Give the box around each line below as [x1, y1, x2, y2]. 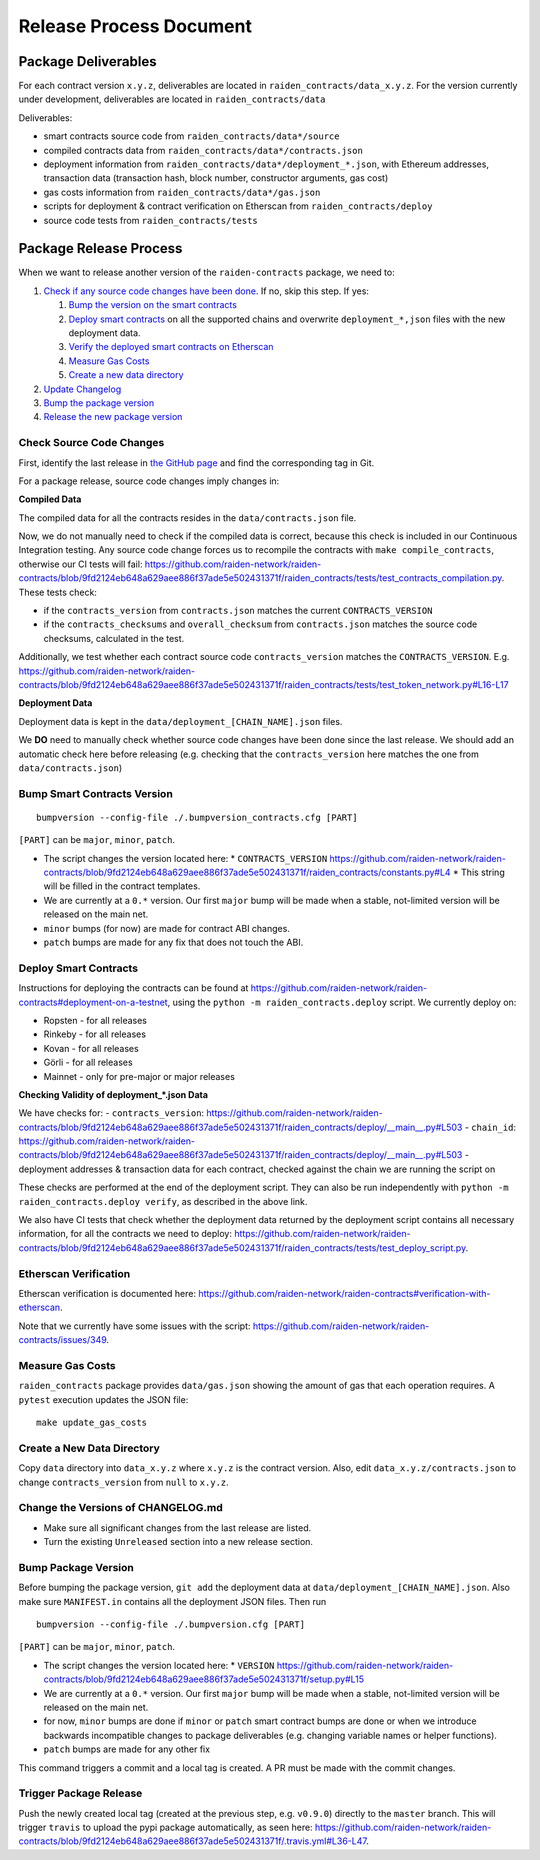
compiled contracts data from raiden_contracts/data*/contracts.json [43, 144, 364, 156]
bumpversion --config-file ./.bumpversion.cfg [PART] [36, 1619, 305, 1630]
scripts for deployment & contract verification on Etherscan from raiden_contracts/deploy [43, 200, 433, 212]
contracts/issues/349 [18, 1334, 107, 1346]
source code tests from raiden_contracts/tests [43, 214, 259, 226]
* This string [452, 866, 505, 879]
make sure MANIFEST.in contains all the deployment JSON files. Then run [18, 1595, 327, 1607]
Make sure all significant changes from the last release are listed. [43, 1521, 312, 1534]
